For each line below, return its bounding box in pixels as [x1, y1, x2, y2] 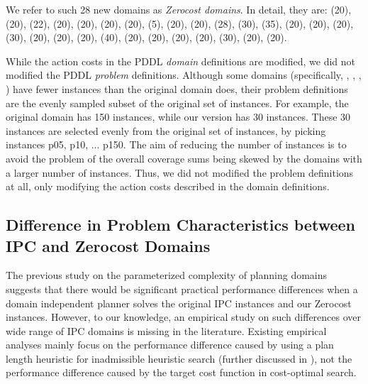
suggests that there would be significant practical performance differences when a [6, 281, 358, 296]
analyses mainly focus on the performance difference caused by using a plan [6, 337, 334, 352]
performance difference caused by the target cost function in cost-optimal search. [6, 365, 357, 380]
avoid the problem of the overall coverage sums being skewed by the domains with [6, 150, 362, 165]
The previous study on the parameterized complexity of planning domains [6, 268, 328, 282]
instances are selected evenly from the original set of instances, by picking [6, 123, 326, 138]
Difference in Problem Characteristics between [6, 214, 355, 236]
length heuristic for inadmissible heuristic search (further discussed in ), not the [6, 351, 352, 366]
